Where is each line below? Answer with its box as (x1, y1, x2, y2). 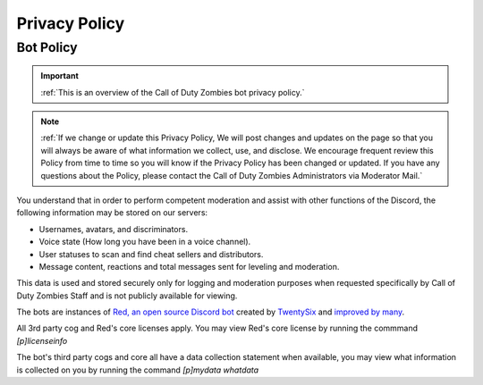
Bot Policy (16, 39, 78, 55)
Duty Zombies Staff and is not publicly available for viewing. (16, 290, 238, 301)
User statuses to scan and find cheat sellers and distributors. (38, 248, 264, 259)
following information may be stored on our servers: (16, 207, 208, 218)
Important (40, 71, 80, 81)
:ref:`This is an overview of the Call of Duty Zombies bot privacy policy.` (40, 87, 305, 97)
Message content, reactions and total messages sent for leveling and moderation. (38, 261, 340, 272)
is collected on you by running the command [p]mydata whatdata (16, 364, 259, 375)
